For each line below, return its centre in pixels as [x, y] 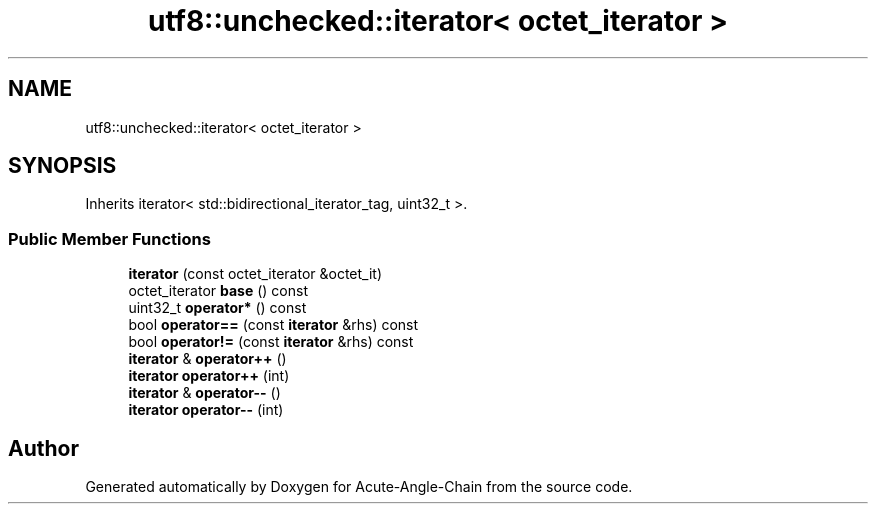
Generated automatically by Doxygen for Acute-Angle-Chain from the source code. [359, 487]
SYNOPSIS [62, 166]
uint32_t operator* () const [217, 308]
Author [43, 448]
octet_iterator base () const [218, 291]
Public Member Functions [109, 238]
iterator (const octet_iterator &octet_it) [255, 274]
